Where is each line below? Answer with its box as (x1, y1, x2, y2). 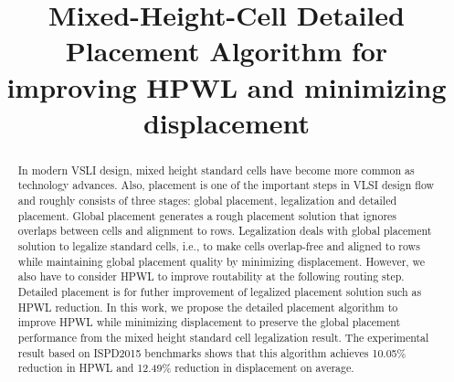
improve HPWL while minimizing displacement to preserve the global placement (17, 314, 401, 330)
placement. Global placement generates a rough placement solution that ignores (17, 207, 397, 223)
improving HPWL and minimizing (6, 68, 447, 105)
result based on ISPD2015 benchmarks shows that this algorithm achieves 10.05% (17, 345, 406, 360)
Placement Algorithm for (65, 32, 388, 69)
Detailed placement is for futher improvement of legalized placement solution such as (17, 283, 422, 299)
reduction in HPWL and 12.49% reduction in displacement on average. (17, 360, 354, 376)
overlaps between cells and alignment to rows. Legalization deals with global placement (17, 223, 432, 239)
